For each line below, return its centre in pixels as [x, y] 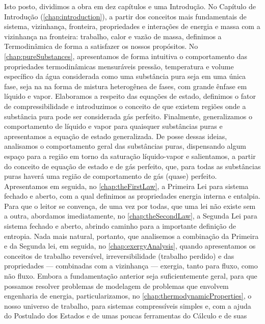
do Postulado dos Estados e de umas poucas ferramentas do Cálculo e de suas [126, 316]
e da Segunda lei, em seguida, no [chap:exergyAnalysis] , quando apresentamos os [130, 246]
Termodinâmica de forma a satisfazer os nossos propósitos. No [101, 46]
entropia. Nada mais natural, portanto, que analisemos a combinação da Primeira [131, 236]
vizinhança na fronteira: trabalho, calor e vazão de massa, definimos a [113, 36]
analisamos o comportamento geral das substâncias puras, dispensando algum [125, 146]
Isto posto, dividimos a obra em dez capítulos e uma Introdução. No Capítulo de [130, 6]
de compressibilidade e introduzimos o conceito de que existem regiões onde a [125, 106]
